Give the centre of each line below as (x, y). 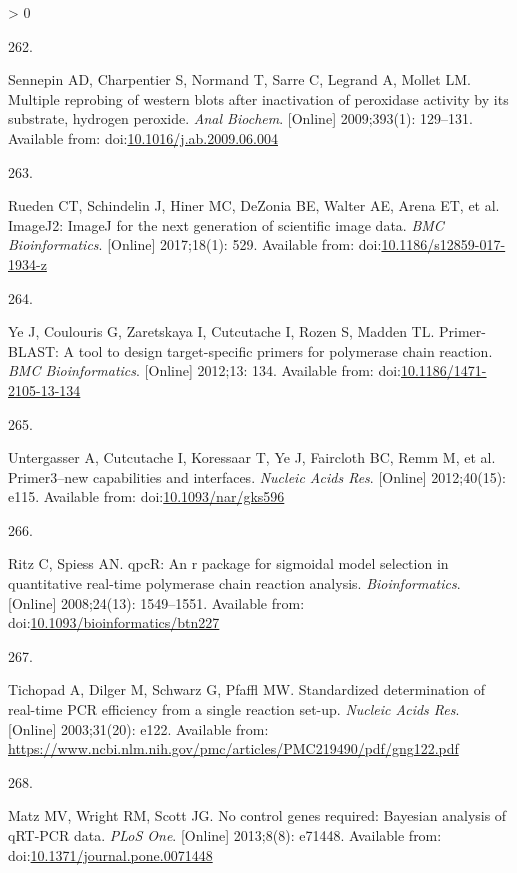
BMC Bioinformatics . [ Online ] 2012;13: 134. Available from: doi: (204, 370)
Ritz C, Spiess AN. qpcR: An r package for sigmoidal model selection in (228, 563)
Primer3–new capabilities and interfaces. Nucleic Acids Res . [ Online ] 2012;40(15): (257, 476)
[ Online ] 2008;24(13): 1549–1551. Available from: (156, 602)
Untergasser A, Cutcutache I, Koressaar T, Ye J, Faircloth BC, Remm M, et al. (252, 457)
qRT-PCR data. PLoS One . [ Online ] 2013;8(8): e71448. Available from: (225, 835)
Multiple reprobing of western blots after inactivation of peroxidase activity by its (258, 98)
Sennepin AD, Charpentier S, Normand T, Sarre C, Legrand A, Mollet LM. (239, 79)
